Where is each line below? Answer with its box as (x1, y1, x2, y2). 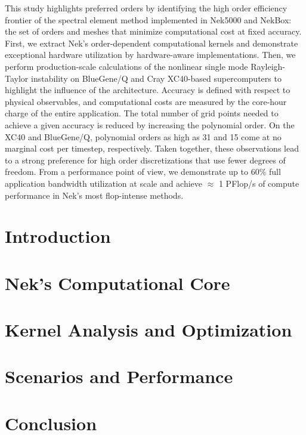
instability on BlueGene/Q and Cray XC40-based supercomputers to (30, 72, 282, 84)
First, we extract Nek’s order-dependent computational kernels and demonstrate (5, 36, 298, 49)
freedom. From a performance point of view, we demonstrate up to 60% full (5, 165, 281, 178)
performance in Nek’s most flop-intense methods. (5, 189, 184, 201)
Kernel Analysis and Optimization (5, 317, 292, 342)
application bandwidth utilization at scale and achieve (5, 177, 203, 189)
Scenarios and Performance (5, 364, 233, 388)
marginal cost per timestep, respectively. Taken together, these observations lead (5, 142, 299, 155)
